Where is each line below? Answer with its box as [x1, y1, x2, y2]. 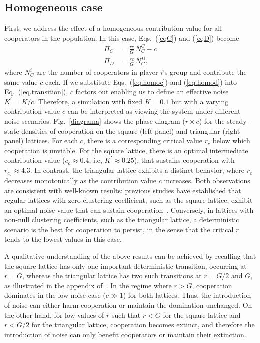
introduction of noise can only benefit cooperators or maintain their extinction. [4, 329, 246, 339]
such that [111, 309, 141, 320]
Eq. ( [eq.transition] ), [4, 86, 68, 97]
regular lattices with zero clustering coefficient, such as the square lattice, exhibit [4, 195, 253, 205]
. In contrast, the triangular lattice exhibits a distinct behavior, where [30, 165, 245, 175]
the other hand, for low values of [4, 309, 104, 320]
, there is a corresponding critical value [83, 135, 202, 146]
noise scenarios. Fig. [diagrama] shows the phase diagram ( [4, 116, 185, 126]
